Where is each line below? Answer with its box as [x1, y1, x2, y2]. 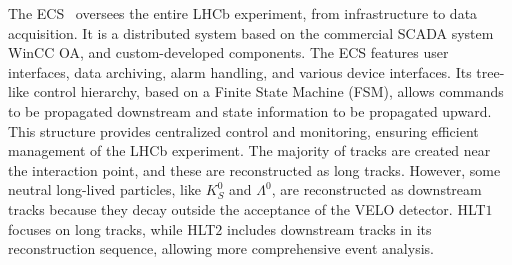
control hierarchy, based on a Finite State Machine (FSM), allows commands [33, 81, 504, 102]
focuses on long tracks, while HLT [8, 218, 216, 239]
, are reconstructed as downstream [271, 179, 482, 200]
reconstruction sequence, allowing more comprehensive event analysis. [8, 238, 434, 259]
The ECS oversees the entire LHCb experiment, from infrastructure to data [8, 3, 478, 23]
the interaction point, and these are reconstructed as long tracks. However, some [8, 159, 501, 180]
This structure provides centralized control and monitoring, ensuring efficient [8, 120, 479, 141]
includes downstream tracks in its [227, 218, 432, 239]
